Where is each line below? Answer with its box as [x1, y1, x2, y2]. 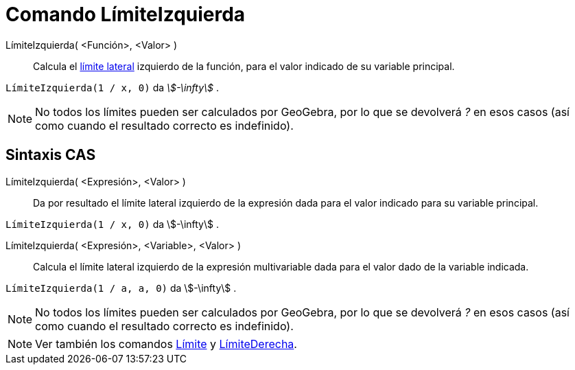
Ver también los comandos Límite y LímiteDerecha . [35, 336, 297, 351]
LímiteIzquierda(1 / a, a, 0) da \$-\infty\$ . [5, 281, 237, 294]
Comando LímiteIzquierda [5, 3, 246, 26]
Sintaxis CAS [5, 146, 96, 164]
